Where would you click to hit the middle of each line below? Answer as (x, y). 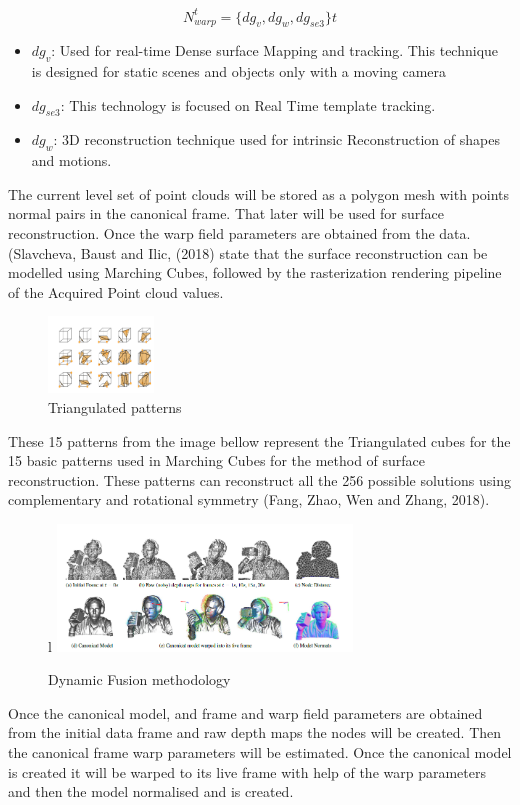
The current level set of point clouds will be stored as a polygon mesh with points (259, 193)
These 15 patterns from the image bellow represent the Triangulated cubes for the (259, 440)
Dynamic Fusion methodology (139, 679)
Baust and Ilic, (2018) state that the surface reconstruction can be (284, 252)
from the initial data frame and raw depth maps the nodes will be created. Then (255, 732)
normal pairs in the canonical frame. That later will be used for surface (226, 213)
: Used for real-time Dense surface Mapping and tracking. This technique (275, 50)
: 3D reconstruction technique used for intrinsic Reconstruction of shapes (276, 139)
